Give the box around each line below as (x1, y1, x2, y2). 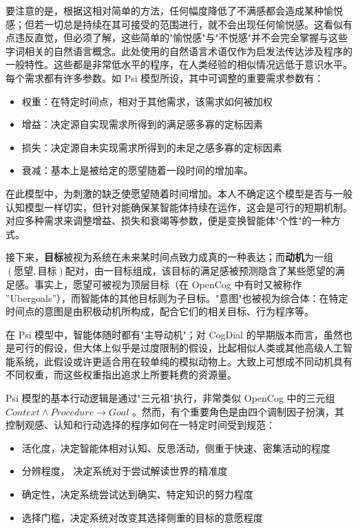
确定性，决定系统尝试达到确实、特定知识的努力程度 (21, 487, 253, 501)
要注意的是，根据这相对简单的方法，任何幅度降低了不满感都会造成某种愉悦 (6, 3, 343, 17)
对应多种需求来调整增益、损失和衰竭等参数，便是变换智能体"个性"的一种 (6, 213, 331, 228)
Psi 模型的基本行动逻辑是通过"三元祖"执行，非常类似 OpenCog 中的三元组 (6, 391, 335, 405)
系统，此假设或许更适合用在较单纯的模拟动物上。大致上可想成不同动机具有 (14, 354, 352, 368)
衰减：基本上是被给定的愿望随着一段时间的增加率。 (21, 163, 253, 177)
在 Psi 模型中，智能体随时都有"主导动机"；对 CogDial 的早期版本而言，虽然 (6, 327, 343, 341)
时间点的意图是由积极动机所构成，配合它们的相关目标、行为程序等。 (6, 304, 314, 319)
